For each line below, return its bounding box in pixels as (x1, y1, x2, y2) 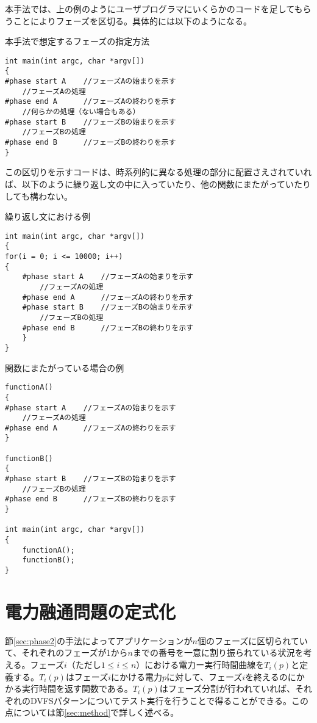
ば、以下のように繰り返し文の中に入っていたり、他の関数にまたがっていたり (5, 177, 312, 190)
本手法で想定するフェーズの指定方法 (5, 35, 150, 48)
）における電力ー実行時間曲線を (136, 658, 265, 670)
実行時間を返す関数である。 (21, 682, 133, 695)
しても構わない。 (5, 189, 73, 202)
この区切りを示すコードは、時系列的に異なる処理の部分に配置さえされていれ (5, 165, 312, 178)
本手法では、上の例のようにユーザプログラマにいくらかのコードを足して (5, 2, 294, 15)
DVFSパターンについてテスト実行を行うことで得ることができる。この (30, 694, 308, 707)
